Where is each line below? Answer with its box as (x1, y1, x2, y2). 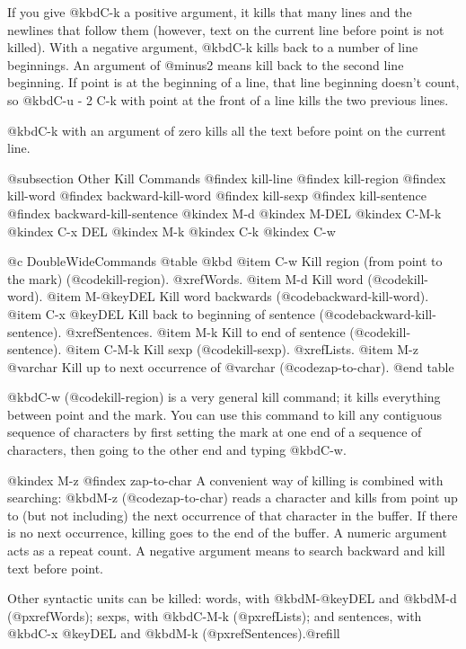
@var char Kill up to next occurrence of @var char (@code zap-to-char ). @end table (7, 357, 454, 376)
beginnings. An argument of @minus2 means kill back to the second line (7, 55, 404, 74)
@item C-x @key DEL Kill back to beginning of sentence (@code (7, 304, 359, 323)
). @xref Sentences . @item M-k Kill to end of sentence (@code (53, 322, 390, 341)
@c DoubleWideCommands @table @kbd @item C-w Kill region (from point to (7, 252, 443, 271)
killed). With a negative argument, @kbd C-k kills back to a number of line (7, 38, 418, 57)
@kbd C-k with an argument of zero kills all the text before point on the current (7, 120, 446, 139)
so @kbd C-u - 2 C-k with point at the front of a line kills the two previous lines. (7, 90, 449, 109)
